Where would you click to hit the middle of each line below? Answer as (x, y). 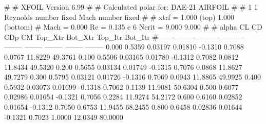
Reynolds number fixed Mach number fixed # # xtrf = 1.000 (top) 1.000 (119, 17)
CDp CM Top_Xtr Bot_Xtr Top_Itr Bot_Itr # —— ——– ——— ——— (124, 36)
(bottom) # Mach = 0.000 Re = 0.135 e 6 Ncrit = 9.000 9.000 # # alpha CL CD (133, 27)
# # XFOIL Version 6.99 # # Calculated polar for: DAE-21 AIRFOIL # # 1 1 (131, 7)
